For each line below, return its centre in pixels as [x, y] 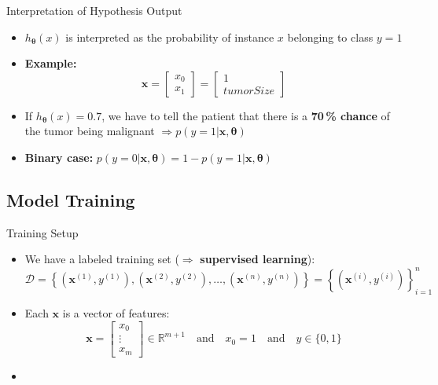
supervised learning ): [258, 259]
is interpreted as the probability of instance [170, 37]
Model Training [71, 199]
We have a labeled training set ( [102, 259]
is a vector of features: [116, 313]
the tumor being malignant [90, 131]
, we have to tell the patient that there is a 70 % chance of [246, 115]
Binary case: [59, 157]
